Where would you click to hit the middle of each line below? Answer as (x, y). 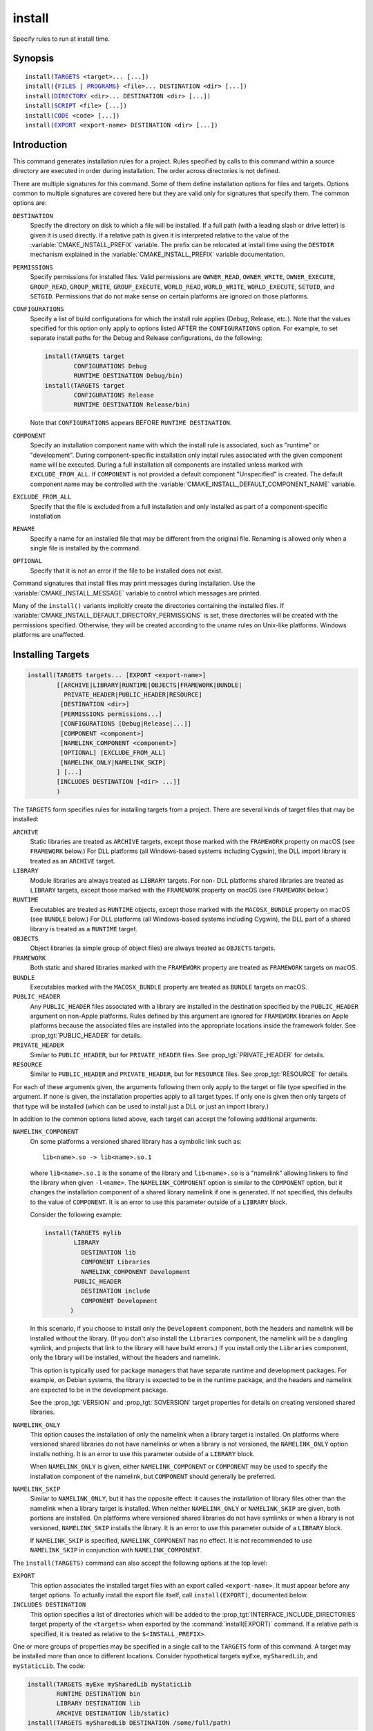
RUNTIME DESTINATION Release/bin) (132, 405)
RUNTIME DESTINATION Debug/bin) (128, 376)
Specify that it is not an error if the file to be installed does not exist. (127, 571)
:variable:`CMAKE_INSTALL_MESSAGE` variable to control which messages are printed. (137, 593)
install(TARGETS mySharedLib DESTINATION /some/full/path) (129, 1723)
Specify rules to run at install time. (61, 39)
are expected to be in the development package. (99, 1390)
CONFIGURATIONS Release (114, 395)
